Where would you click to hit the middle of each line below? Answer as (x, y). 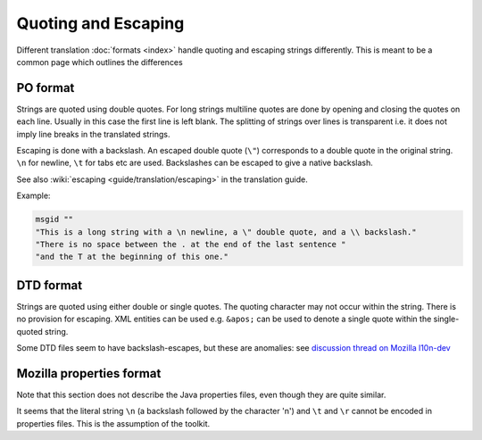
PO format (46, 88)
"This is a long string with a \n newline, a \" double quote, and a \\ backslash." (226, 232)
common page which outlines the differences (100, 62)
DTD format (50, 285)
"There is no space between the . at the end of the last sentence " (191, 244)
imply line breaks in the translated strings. (93, 134)
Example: (33, 195)
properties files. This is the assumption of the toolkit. (113, 423)
